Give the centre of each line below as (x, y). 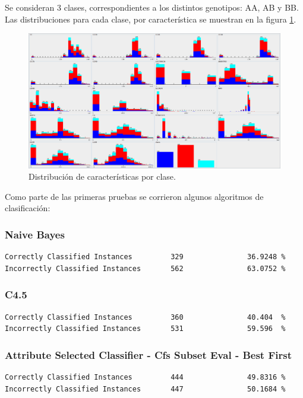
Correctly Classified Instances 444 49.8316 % (145, 377)
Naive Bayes (35, 234)
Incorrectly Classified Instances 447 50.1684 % (145, 389)
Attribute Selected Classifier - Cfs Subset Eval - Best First (148, 354)
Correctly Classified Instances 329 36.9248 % (145, 257)
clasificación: (28, 208)
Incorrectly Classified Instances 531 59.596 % (145, 329)
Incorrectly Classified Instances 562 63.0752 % (145, 268)
